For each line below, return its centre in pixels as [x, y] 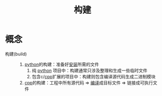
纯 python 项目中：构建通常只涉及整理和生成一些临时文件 [90, 70]
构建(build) [16, 54]
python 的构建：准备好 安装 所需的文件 [62, 64]
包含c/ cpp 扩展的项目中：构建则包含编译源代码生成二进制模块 [94, 76]
